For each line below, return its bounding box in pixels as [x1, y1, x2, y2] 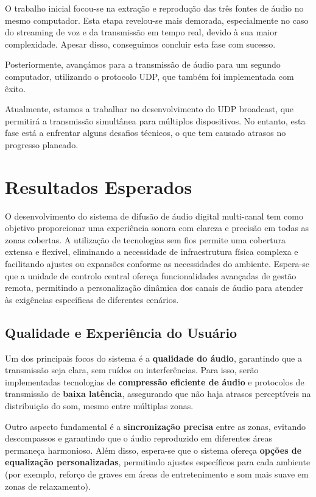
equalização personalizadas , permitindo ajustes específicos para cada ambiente [5, 456, 311, 468]
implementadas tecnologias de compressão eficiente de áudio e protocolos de [5, 375, 304, 388]
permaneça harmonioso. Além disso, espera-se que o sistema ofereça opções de [5, 443, 302, 456]
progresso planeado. [5, 138, 79, 151]
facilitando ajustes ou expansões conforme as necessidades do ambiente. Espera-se [5, 257, 309, 270]
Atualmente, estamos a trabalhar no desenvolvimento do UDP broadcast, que [5, 102, 294, 115]
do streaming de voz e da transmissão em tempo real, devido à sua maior [5, 26, 278, 38]
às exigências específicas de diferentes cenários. [5, 293, 179, 306]
